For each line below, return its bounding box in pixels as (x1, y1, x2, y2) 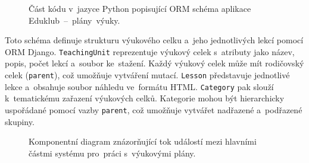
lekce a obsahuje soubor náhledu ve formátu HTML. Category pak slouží (5, 80, 274, 92)
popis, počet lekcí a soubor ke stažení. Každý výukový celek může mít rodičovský (5, 57, 304, 69)
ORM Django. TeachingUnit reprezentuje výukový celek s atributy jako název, (5, 45, 295, 57)
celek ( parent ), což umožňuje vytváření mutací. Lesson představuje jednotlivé (5, 69, 290, 81)
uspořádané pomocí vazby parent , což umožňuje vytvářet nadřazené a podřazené (5, 103, 302, 116)
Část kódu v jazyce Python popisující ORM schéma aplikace (29, 2, 251, 14)
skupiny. (5, 115, 35, 127)
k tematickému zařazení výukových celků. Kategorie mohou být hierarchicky (5, 92, 285, 104)
